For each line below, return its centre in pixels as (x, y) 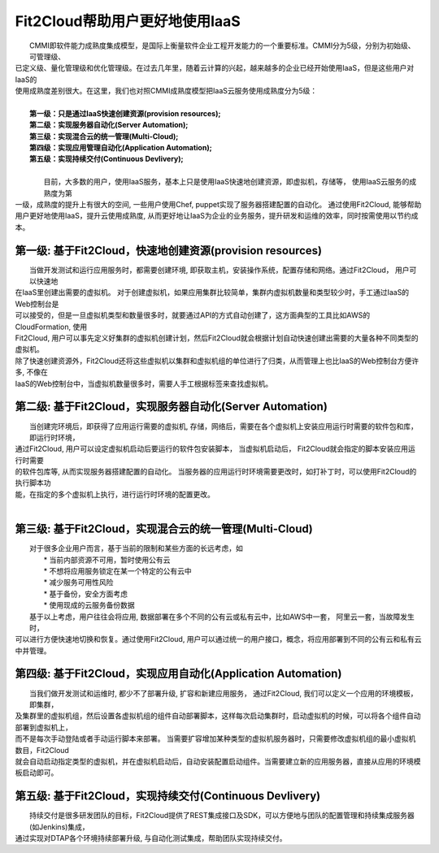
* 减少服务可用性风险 (78, 582)
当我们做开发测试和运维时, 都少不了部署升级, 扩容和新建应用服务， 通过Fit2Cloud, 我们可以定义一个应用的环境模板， (224, 693)
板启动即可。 (37, 773)
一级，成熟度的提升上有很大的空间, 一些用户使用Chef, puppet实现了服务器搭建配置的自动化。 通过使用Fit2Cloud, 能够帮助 (218, 205)
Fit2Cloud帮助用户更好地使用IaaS (128, 21)
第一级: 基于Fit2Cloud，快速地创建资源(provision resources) (169, 251)
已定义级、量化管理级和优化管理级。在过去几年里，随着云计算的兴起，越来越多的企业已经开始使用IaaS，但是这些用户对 (215, 68)
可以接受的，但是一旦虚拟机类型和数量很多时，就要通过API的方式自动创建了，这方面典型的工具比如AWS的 (193, 315)
